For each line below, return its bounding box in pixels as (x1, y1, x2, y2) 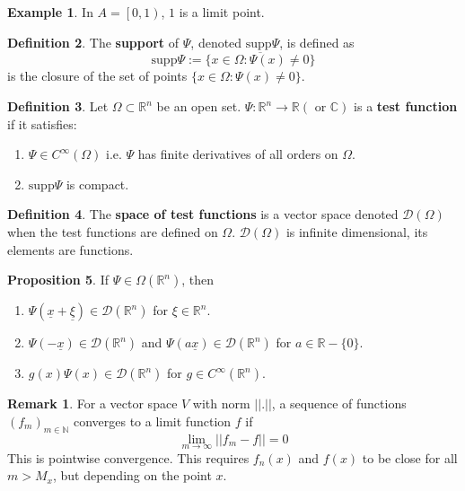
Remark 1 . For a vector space (7, 394, 178, 413)
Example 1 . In (7, 3, 93, 21)
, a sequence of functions (271, 394, 407, 413)
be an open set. (156, 97, 241, 115)
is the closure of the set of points (7, 66, 188, 85)
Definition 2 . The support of (7, 32, 180, 51)
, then (181, 270, 215, 289)
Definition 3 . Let (7, 97, 109, 115)
